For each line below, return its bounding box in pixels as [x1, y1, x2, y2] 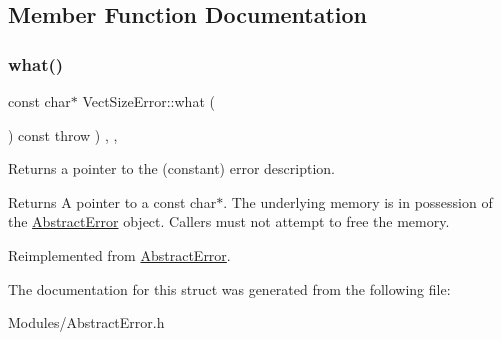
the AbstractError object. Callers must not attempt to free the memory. [8, 211, 450, 232]
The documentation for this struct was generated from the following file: [8, 278, 451, 299]
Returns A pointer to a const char [8, 191, 217, 212]
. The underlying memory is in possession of [223, 191, 493, 212]
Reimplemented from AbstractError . [8, 244, 231, 265]
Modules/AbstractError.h [8, 312, 165, 333]
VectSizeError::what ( [82, 91, 215, 111]
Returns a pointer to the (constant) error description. [8, 158, 335, 179]
